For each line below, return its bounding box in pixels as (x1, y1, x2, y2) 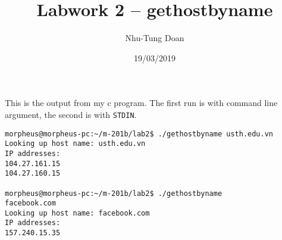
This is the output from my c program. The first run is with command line (5, 96, 278, 109)
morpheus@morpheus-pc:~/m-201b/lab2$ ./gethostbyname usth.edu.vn (5, 129, 274, 138)
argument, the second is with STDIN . (5, 108, 137, 120)
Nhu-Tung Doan (125, 32, 184, 44)
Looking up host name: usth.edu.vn (5, 139, 146, 148)
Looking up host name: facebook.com (5, 208, 150, 217)
